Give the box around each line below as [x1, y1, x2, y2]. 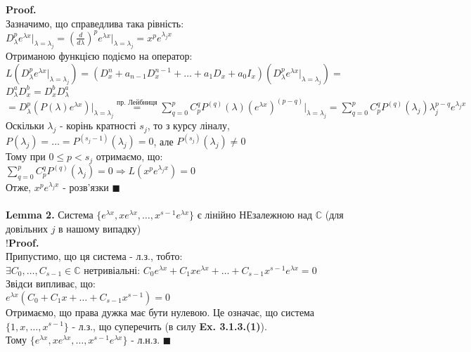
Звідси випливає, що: [6, 276, 96, 291]
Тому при [6, 149, 46, 164]
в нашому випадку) [58, 221, 141, 235]
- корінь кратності [60, 118, 136, 133]
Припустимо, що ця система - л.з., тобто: [6, 249, 183, 263]
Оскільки [6, 118, 44, 133]
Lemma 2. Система [6, 207, 93, 222]
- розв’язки [63, 180, 109, 195]
